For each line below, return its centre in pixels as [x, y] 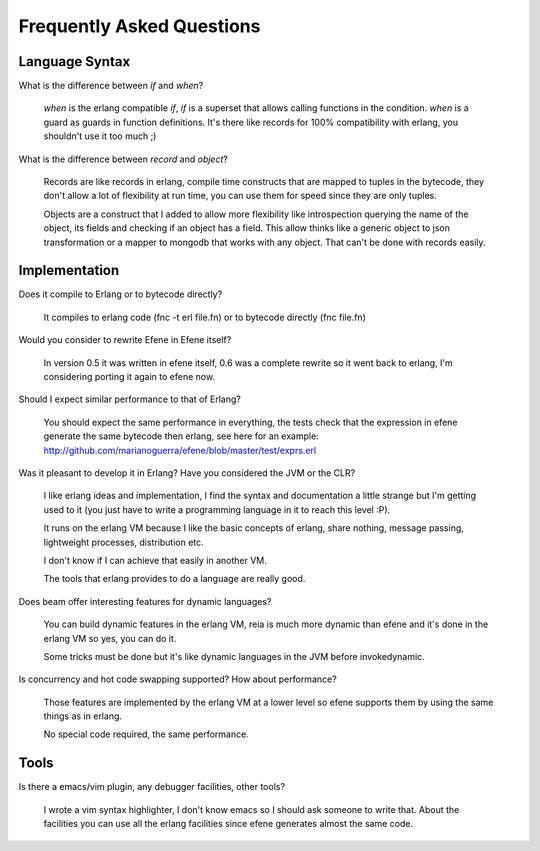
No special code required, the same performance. [146, 734]
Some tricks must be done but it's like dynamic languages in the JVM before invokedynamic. [234, 656]
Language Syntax [74, 61]
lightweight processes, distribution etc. [123, 542]
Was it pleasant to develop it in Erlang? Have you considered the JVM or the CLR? [187, 473]
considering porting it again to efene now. [129, 377]
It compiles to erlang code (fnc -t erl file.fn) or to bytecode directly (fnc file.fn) [205, 317]
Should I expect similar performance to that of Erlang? [130, 399]
